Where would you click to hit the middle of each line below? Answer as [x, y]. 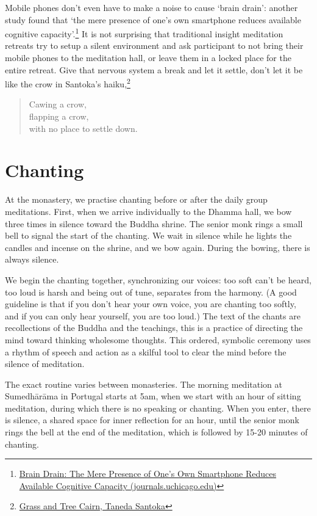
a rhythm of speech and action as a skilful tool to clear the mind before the [146, 351]
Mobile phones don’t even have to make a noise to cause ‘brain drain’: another [151, 7]
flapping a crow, [59, 116]
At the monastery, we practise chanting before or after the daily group [136, 199]
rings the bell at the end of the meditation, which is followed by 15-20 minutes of [156, 432]
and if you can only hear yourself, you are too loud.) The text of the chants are [153, 315]
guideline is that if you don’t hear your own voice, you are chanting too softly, [151, 304]
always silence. [32, 259]
